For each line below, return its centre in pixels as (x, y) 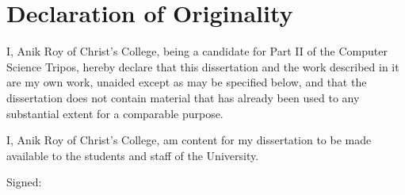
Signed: (24, 182)
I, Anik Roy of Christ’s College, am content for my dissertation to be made (189, 140)
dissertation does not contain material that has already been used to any (183, 97)
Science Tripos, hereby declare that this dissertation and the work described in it (203, 66)
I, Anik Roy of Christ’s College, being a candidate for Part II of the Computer (197, 51)
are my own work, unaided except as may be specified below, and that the (187, 82)
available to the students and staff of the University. (133, 155)
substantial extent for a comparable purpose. (115, 113)
